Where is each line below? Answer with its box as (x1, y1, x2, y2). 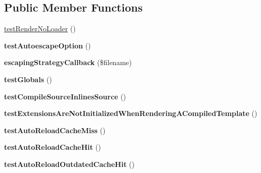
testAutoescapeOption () (4, 40, 91, 50)
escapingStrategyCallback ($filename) (4, 57, 132, 68)
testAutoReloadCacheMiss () (4, 125, 106, 135)
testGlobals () (4, 74, 52, 84)
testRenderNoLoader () (4, 23, 76, 34)
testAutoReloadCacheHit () (4, 142, 101, 152)
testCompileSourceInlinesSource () (4, 91, 126, 101)
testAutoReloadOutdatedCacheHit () (4, 158, 135, 169)
